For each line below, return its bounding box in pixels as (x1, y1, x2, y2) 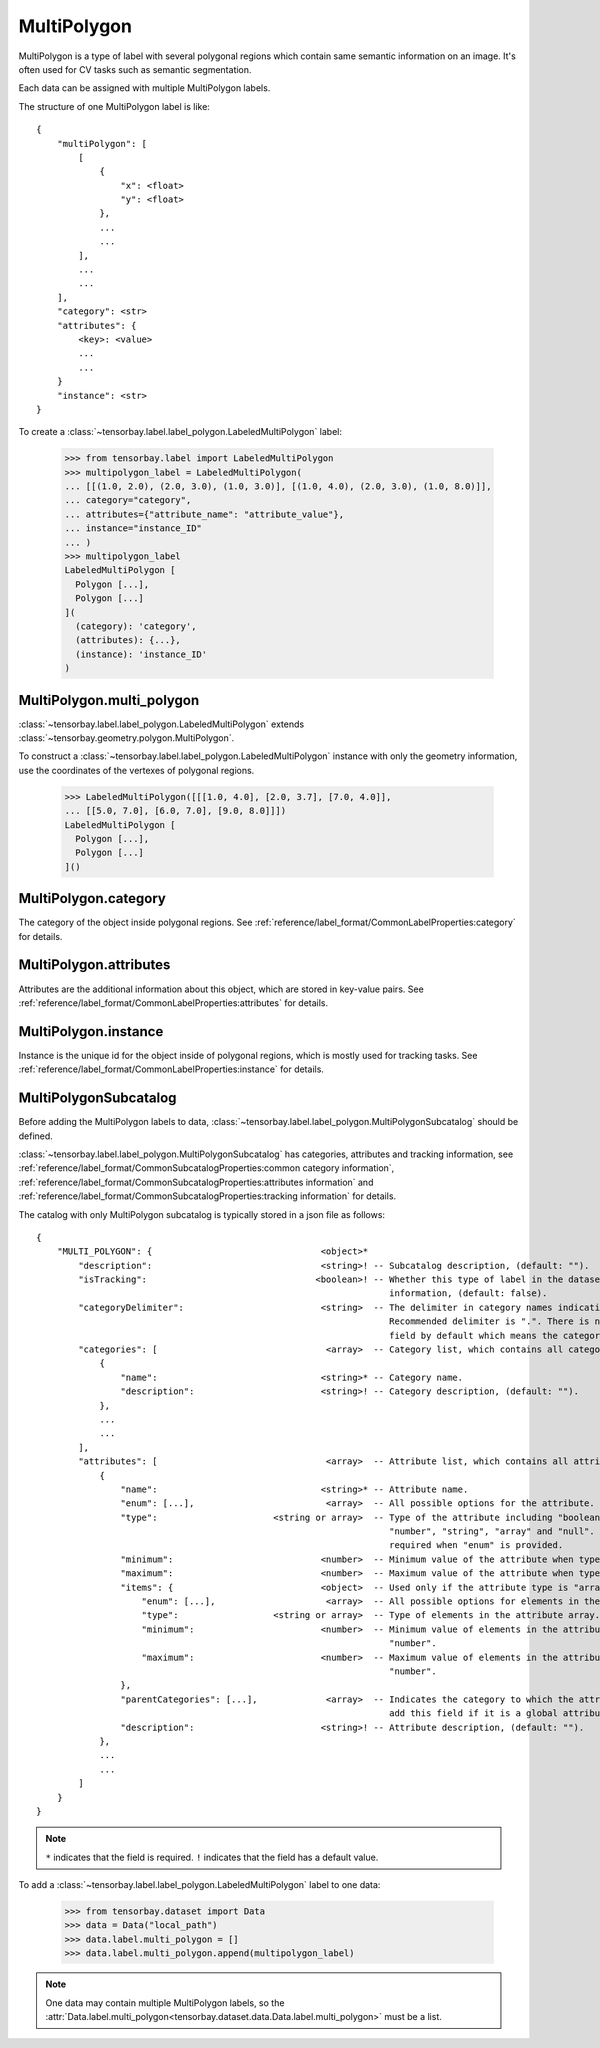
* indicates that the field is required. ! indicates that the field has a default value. (45, 1851, 379, 1863)
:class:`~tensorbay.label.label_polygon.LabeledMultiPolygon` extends (18, 718, 305, 730)
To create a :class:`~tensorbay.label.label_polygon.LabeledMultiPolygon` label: (18, 426, 343, 438)
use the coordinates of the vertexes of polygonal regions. (18, 764, 255, 776)
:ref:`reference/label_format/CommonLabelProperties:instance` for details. (18, 1063, 325, 1075)
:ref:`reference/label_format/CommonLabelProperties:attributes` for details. (18, 996, 329, 1009)
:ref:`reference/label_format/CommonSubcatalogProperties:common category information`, (18, 1162, 395, 1174)
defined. (18, 1130, 54, 1142)
